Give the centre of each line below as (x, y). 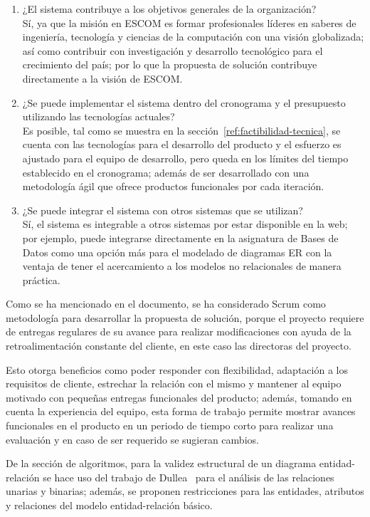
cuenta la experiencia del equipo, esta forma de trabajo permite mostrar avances (181, 411)
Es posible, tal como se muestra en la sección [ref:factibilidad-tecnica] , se (181, 130)
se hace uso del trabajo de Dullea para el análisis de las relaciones (189, 477)
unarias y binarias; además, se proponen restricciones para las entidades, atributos (185, 491)
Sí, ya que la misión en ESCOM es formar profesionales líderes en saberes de (189, 22)
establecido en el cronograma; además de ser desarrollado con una (166, 172)
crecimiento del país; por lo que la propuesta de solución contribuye (170, 64)
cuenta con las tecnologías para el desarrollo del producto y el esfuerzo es (182, 144)
